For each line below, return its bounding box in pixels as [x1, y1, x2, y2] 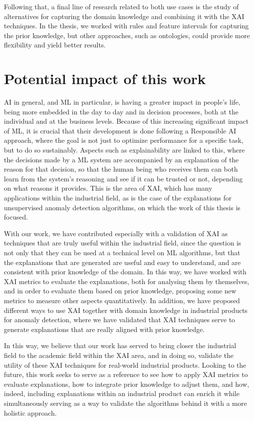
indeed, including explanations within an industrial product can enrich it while [4, 388, 240, 399]
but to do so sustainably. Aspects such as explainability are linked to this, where [4, 145, 245, 155]
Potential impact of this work [4, 68, 206, 89]
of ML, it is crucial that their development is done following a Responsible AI [4, 125, 236, 135]
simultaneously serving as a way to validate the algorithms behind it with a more [4, 398, 247, 408]
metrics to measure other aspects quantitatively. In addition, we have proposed [4, 295, 240, 305]
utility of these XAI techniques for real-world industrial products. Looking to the [4, 359, 246, 370]
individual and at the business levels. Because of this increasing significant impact [4, 116, 249, 126]
